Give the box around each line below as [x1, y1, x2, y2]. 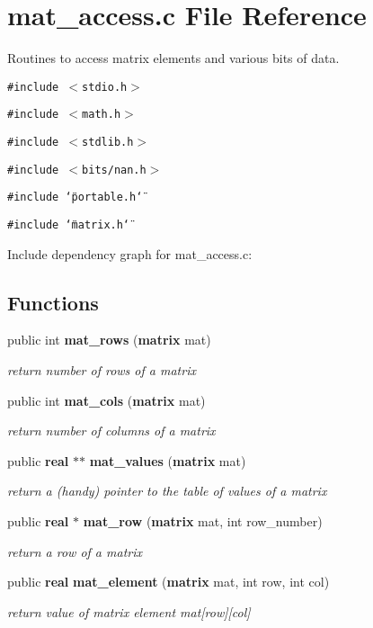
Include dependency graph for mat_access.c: [7, 244, 253, 263]
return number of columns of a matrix [7, 421, 216, 440]
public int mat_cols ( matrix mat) [7, 390, 206, 409]
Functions [7, 288, 99, 316]
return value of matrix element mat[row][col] [7, 602, 251, 621]
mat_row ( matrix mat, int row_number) [83, 512, 323, 531]
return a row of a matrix [7, 542, 142, 561]
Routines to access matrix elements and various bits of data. [7, 49, 340, 67]
